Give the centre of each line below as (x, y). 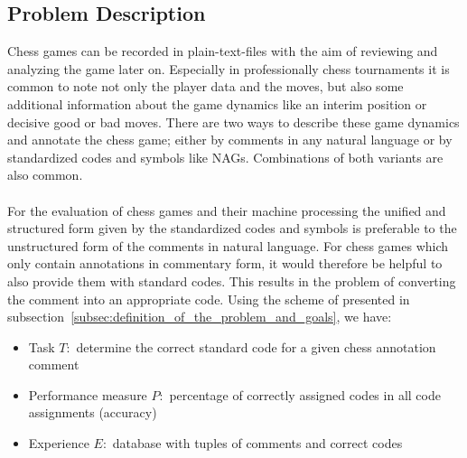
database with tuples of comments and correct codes (257, 443)
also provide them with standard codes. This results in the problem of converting (232, 280)
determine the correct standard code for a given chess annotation (256, 346)
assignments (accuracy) (93, 412)
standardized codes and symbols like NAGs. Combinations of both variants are (225, 157)
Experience (59, 443)
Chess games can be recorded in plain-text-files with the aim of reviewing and (223, 51)
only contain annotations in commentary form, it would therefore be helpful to (225, 263)
